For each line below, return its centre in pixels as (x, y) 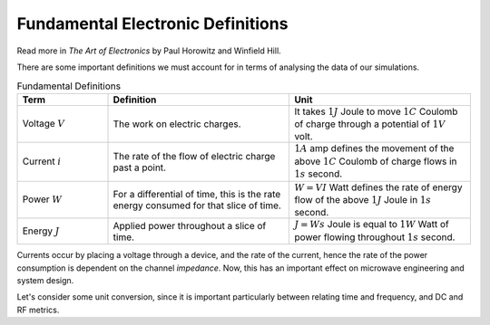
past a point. (140, 167)
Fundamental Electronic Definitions (152, 24)
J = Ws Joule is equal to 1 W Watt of (372, 225)
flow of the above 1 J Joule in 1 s (363, 200)
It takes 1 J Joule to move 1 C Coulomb (376, 111)
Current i (42, 161)
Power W (42, 199)
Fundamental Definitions (69, 86)
